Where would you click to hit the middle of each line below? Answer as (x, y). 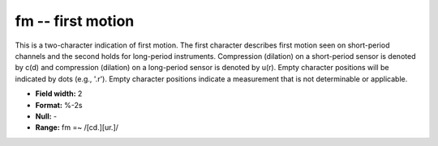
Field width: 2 (59, 94)
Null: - (46, 116)
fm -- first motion (75, 21)
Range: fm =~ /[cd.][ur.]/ (77, 127)
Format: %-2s (59, 105)
